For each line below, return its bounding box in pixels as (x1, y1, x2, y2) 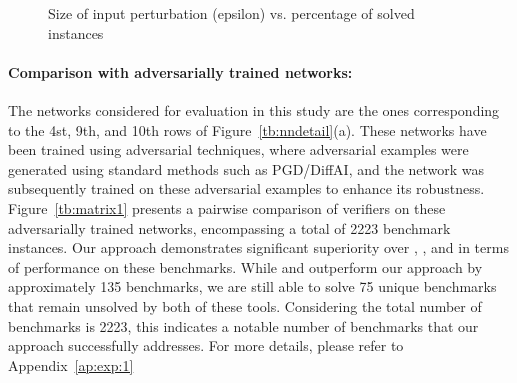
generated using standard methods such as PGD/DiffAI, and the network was (8, 158, 485, 179)
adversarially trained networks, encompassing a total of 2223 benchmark (8, 217, 451, 238)
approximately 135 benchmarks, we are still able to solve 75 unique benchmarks (8, 276, 497, 297)
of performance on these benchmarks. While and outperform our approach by (8, 256, 483, 277)
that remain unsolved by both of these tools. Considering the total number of (8, 295, 482, 316)
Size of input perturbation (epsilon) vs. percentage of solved (48, 3, 415, 23)
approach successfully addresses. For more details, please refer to (8, 335, 404, 356)
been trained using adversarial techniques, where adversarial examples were (8, 139, 469, 160)
